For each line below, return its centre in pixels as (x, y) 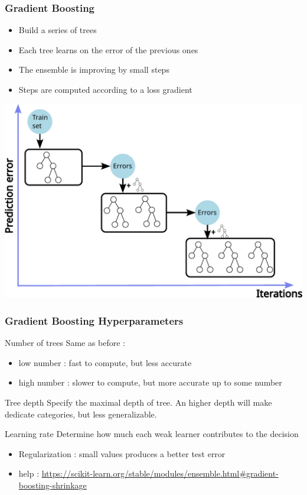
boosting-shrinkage (53, 485)
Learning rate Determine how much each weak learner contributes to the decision (152, 434)
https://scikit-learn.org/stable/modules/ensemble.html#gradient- (160, 473)
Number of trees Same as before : (65, 343)
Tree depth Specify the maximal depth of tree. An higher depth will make (138, 402)
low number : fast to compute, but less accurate (105, 362)
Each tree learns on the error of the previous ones (108, 49)
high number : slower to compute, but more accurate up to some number (150, 382)
